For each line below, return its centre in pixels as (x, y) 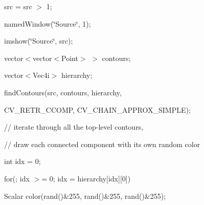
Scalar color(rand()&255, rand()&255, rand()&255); (85, 196)
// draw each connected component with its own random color (102, 144)
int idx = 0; (22, 161)
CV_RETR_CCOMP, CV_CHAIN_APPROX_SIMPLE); (97, 109)
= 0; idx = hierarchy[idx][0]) (86, 178)
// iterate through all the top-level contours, (74, 127)
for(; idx (17, 178)
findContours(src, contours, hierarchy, (63, 92)
